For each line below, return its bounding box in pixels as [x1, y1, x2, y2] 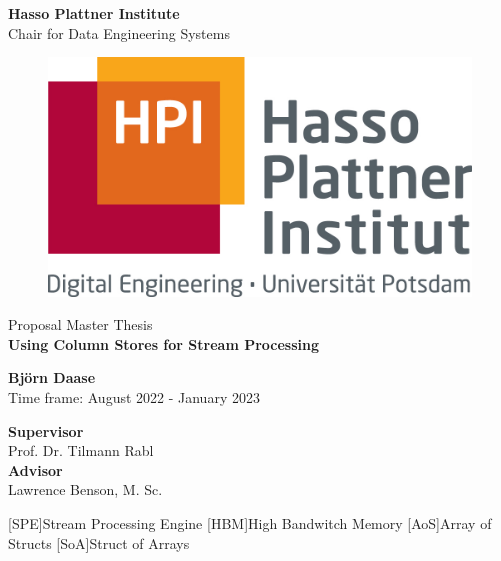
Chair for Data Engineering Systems [8, 22, 230, 43]
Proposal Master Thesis [8, 314, 153, 335]
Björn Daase [8, 367, 96, 388]
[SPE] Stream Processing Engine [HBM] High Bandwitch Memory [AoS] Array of [8, 512, 492, 533]
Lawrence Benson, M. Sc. [8, 479, 163, 500]
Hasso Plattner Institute [8, 3, 180, 23]
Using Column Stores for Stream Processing [8, 333, 319, 354]
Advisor [8, 459, 63, 480]
